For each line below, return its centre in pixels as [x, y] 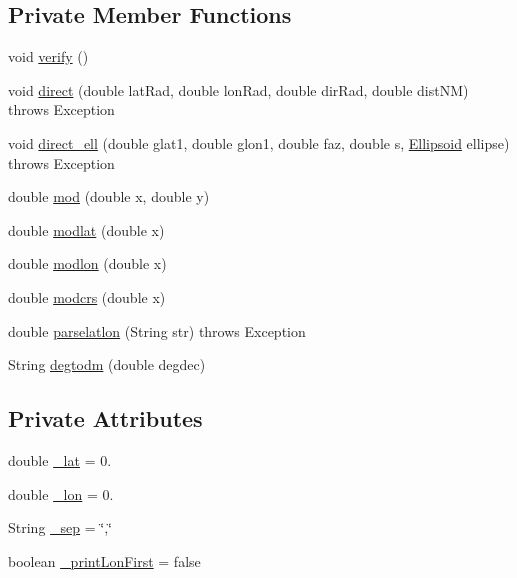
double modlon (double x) [87, 263]
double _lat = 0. [60, 459]
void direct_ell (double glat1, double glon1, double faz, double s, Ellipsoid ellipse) [259, 142]
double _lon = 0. [61, 493]
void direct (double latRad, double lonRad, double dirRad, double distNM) [238, 89]
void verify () [48, 56]
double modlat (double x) [86, 229]
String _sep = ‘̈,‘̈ [60, 527]
